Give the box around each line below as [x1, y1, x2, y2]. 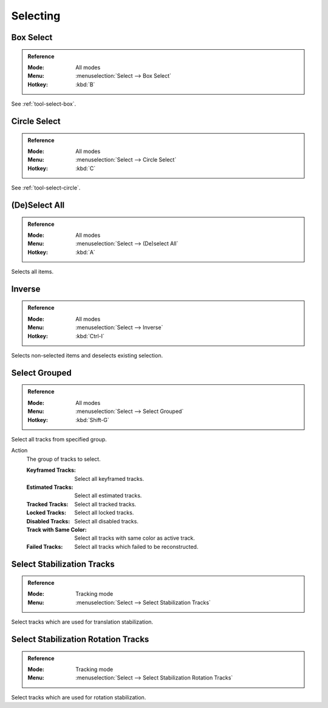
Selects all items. [11, 268, 54, 276]
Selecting [11, 9, 61, 22]
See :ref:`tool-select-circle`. [11, 184, 81, 191]
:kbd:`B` [75, 81, 95, 88]
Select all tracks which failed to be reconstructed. [74, 543, 199, 550]
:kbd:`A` [75, 248, 95, 256]
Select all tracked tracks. [74, 500, 137, 508]
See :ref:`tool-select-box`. [11, 100, 76, 107]
